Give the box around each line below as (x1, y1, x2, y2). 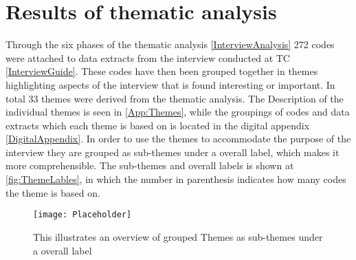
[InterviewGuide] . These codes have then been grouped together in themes (5, 64, 318, 78)
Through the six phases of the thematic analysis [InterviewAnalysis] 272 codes (5, 37, 335, 52)
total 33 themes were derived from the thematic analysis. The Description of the (5, 91, 344, 105)
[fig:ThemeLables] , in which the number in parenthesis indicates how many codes (5, 172, 346, 186)
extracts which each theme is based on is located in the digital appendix (5, 118, 310, 132)
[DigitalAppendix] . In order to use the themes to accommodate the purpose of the (5, 131, 351, 146)
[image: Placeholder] (33, 210, 132, 220)
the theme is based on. (5, 185, 100, 199)
